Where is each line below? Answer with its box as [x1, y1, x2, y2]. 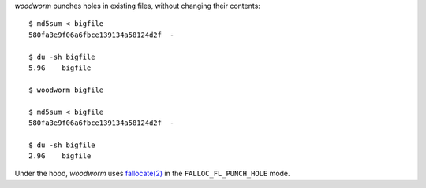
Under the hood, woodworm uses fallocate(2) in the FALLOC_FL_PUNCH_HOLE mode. [14, 169, 291, 179]
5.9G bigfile [28, 63, 92, 72]
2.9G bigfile [28, 152, 92, 160]
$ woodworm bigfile [28, 85, 104, 94]
